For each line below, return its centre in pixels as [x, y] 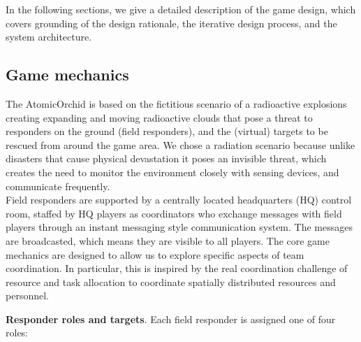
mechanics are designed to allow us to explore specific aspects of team [155, 254]
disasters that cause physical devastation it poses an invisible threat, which [166, 158]
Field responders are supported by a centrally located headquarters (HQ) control [179, 200]
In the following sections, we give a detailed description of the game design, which [181, 9]
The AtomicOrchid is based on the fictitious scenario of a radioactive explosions [176, 103]
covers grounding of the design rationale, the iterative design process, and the [171, 23]
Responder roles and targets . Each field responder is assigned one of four [171, 319]
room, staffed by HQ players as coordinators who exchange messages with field [174, 213]
